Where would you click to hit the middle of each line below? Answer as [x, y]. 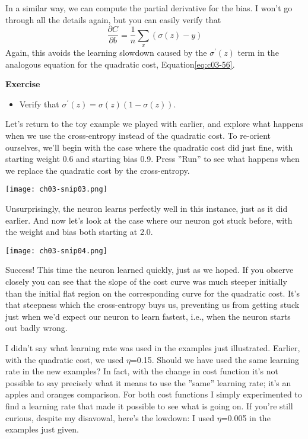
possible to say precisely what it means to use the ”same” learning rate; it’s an [148, 382]
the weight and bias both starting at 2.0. [79, 232]
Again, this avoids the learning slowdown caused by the [106, 53]
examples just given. [42, 429]
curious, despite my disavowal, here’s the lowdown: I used [110, 417]
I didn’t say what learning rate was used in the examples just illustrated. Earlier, [153, 348]
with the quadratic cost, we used [65, 359]
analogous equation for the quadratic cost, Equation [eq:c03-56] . [120, 64]
